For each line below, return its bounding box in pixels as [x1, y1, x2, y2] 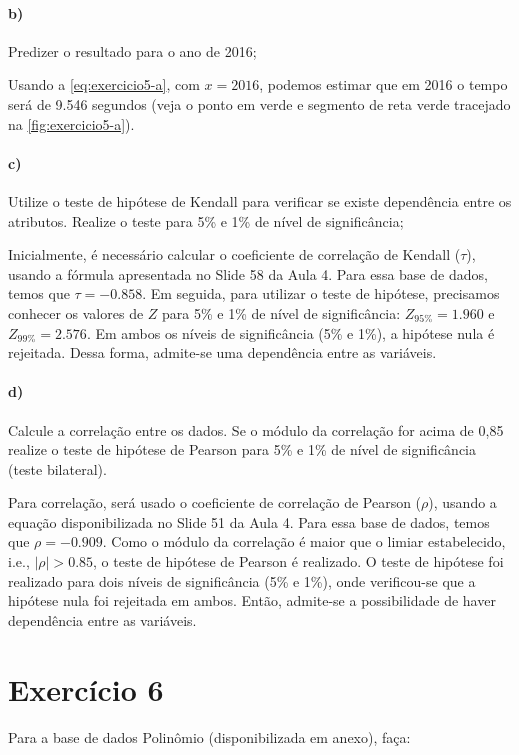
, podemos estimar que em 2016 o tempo [259, 74, 508, 95]
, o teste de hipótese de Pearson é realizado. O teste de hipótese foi [93, 551, 504, 572]
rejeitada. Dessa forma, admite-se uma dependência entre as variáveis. [8, 342, 437, 363]
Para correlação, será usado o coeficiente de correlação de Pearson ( [8, 492, 422, 513]
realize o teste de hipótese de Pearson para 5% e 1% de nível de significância [8, 439, 476, 460]
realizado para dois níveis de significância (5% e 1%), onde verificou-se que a [8, 570, 476, 591]
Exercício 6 [8, 668, 164, 709]
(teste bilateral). [8, 458, 107, 479]
